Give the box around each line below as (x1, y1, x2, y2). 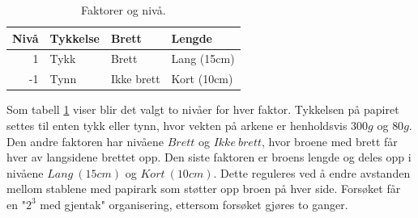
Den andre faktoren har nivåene (6, 132, 164, 149)
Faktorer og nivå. (81, 2, 166, 18)
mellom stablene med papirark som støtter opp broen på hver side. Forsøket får (6, 180, 401, 197)
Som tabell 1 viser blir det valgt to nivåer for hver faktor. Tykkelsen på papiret (6, 101, 399, 118)
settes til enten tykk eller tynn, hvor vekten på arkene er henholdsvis (6, 116, 348, 133)
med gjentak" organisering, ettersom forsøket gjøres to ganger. (40, 195, 348, 212)
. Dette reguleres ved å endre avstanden (213, 164, 411, 181)
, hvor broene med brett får (262, 132, 398, 149)
